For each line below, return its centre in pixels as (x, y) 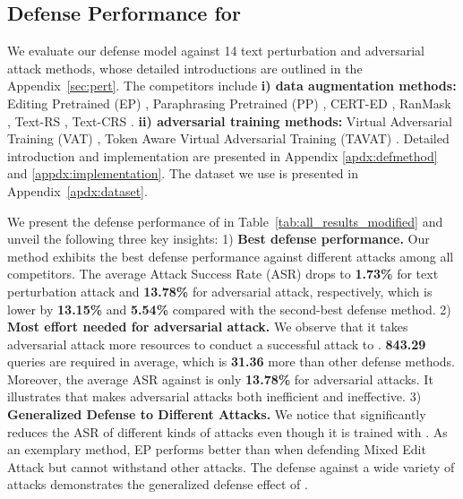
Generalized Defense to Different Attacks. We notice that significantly (217, 414)
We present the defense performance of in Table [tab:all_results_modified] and (225, 221)
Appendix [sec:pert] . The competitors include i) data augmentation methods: (232, 86)
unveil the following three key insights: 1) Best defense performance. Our (219, 239)
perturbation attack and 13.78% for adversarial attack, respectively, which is (220, 291)
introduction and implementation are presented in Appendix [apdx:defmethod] (223, 155)
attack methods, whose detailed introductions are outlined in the (185, 68)
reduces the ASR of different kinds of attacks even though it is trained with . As (227, 431)
